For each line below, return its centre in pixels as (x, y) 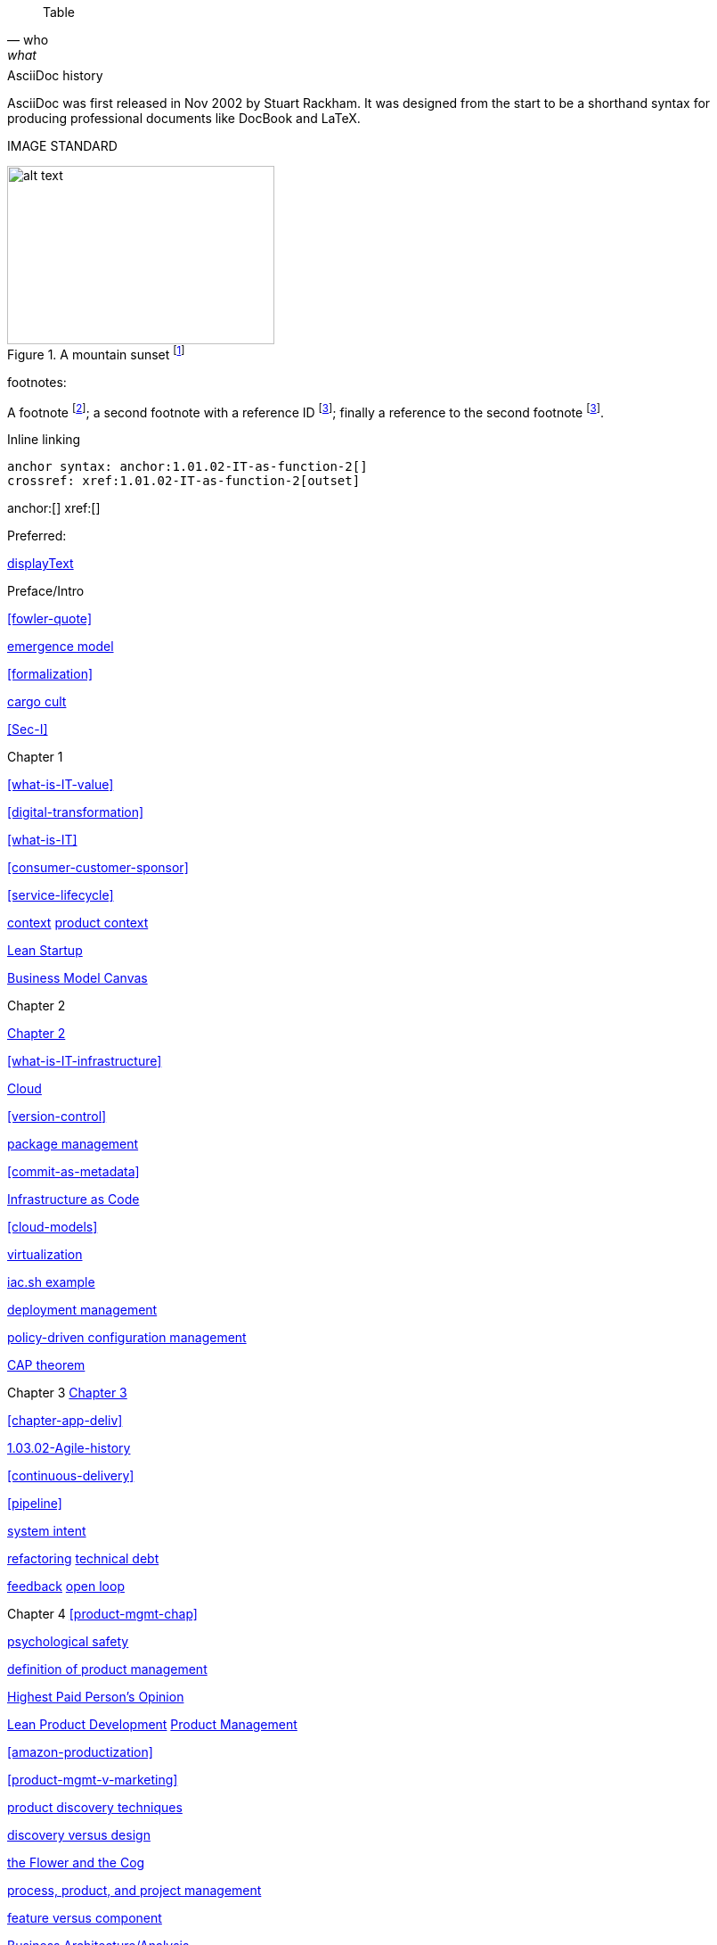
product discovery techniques (95, 1808)
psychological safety (68, 1642)
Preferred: (37, 536)
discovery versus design (79, 1835)
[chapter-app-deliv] (65, 1421)
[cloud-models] (53, 1227)
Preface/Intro (46, 591)
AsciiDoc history (55, 75)
